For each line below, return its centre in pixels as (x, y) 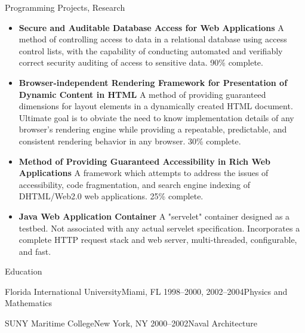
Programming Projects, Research (65, 7)
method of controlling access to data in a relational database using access (153, 39)
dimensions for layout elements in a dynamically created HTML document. (156, 106)
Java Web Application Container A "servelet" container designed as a (154, 216)
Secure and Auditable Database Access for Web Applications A (151, 27)
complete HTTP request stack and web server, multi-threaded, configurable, (158, 240)
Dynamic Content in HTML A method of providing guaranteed (142, 94)
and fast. (35, 251)
